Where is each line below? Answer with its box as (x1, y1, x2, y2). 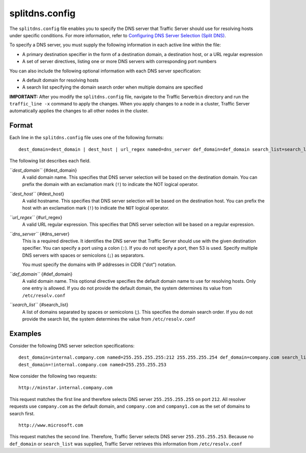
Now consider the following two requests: (9, 373, 97, 379)
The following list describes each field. (9, 158, 91, 164)
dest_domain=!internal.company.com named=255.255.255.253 (18, 362, 167, 367)
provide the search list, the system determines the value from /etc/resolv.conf (22, 316, 196, 322)
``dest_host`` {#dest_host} (9, 191, 65, 197)
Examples (9, 329, 42, 338)
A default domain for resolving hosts (22, 77, 99, 83)
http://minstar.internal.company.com (18, 385, 113, 391)
